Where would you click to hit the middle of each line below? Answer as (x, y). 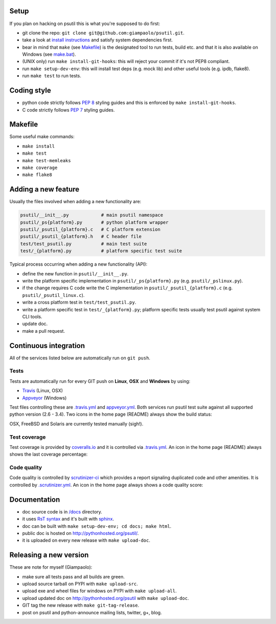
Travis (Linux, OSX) (43, 391)
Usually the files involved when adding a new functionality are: (75, 202)
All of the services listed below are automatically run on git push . (80, 358)
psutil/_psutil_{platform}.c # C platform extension (90, 230)
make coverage (40, 168)
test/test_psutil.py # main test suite (84, 244)
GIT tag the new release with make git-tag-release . (81, 605)
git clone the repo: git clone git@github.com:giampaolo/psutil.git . (103, 33)
